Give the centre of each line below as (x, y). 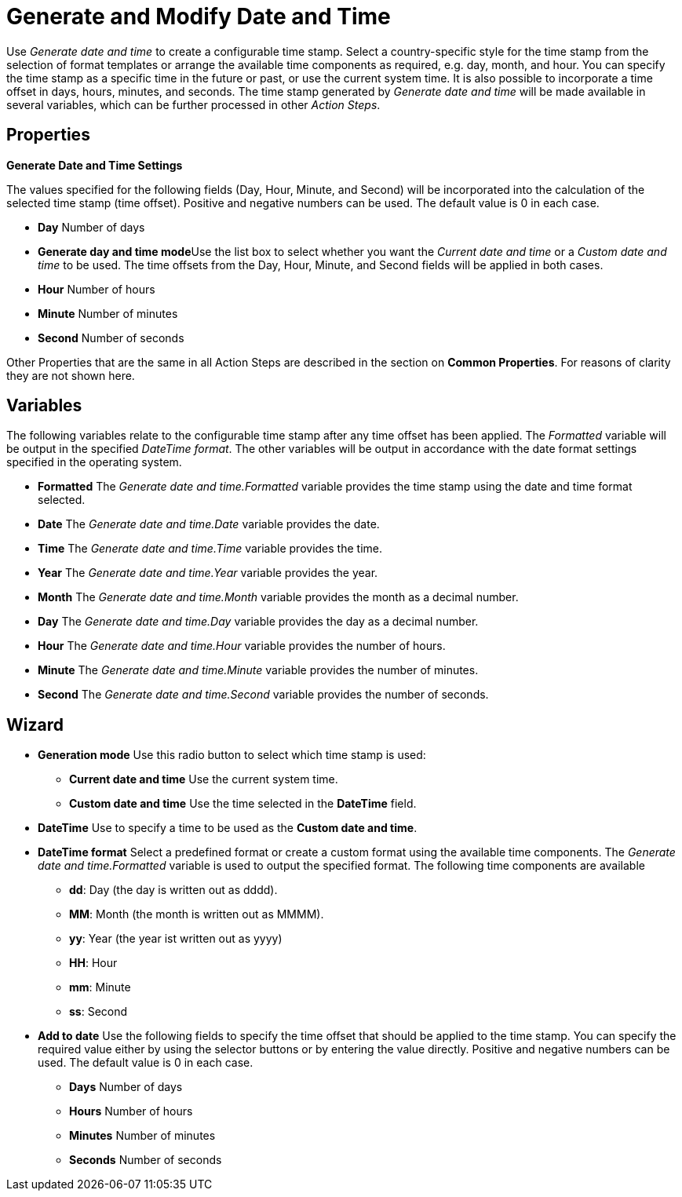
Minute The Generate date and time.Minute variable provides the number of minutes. (258, 670)
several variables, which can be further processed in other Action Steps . (193, 104)
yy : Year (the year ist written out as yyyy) (176, 939)
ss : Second (98, 1012)
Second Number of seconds (111, 338)
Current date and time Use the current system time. (204, 779)
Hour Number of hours (97, 289)
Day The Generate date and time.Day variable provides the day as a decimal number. (258, 622)
